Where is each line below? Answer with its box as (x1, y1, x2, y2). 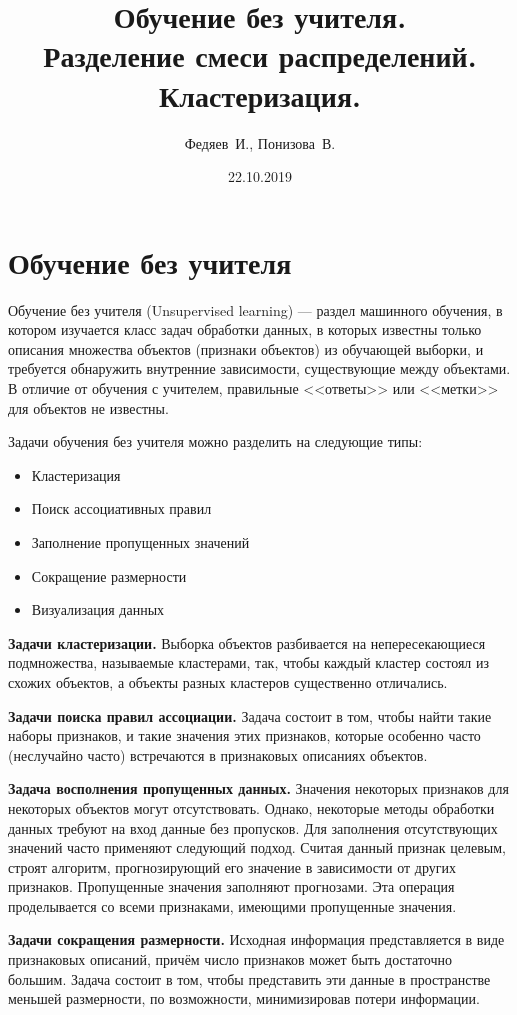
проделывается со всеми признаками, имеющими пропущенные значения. (8, 895, 457, 916)
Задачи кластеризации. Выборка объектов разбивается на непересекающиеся (8, 632, 486, 653)
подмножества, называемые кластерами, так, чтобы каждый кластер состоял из (8, 652, 490, 673)
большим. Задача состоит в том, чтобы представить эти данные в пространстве (8, 968, 491, 989)
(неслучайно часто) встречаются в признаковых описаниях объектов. (8, 744, 428, 765)
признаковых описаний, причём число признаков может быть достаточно (8, 949, 452, 970)
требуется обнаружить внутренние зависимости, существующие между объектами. (8, 358, 511, 379)
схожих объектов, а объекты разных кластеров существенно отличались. (8, 671, 448, 692)
